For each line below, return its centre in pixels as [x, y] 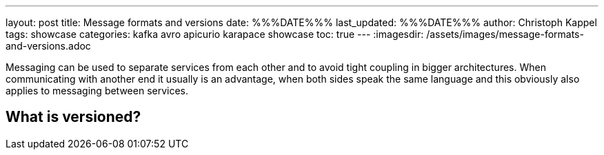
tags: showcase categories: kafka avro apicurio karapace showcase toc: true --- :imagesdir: [215, 34]
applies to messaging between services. [97, 91]
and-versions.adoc [48, 46]
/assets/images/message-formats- [505, 34]
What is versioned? [73, 117]
